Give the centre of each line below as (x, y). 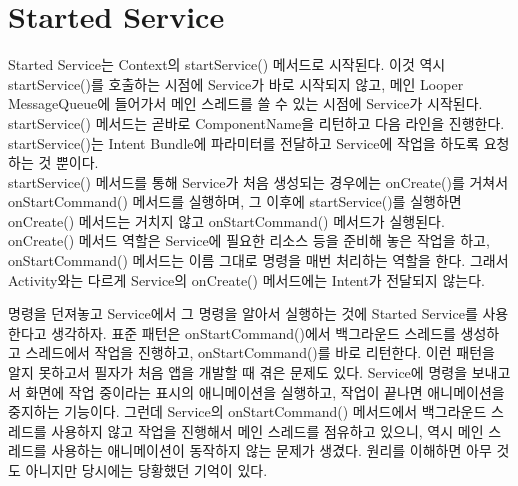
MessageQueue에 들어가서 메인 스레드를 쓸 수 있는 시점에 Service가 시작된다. (245, 103)
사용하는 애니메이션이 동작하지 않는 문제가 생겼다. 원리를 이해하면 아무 (271, 450)
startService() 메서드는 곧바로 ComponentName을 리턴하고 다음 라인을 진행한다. (256, 122)
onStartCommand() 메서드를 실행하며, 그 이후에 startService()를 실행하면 (235, 201)
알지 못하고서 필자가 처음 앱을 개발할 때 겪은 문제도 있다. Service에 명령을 (238, 372)
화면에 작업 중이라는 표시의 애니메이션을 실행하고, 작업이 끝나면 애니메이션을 (265, 391)
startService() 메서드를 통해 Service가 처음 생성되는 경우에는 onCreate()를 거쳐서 (258, 181)
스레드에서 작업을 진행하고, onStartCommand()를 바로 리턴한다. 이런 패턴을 (260, 352)
